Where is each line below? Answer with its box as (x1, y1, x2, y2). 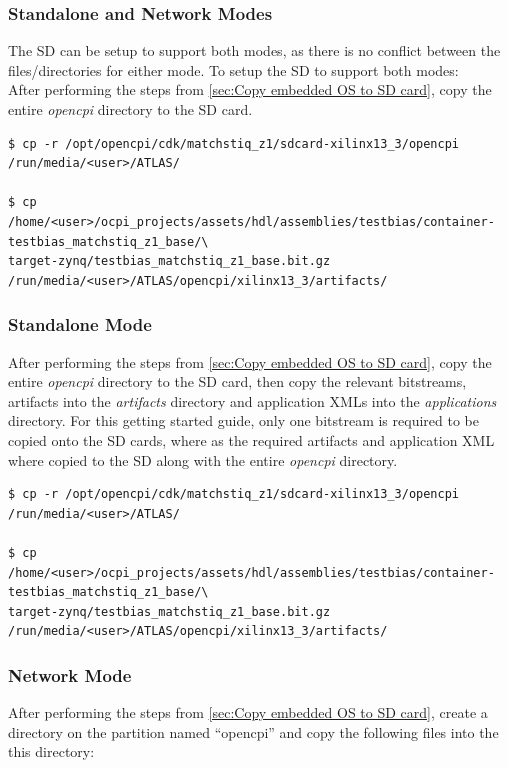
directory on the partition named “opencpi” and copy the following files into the (8, 721, 499, 742)
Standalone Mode (8, 312, 152, 337)
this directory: (8, 741, 95, 762)
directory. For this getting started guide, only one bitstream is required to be (8, 410, 479, 431)
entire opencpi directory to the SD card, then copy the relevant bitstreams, (8, 371, 467, 392)
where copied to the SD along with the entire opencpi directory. (8, 449, 398, 470)
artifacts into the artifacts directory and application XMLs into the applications (8, 390, 497, 411)
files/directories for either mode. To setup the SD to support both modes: (8, 59, 459, 80)
